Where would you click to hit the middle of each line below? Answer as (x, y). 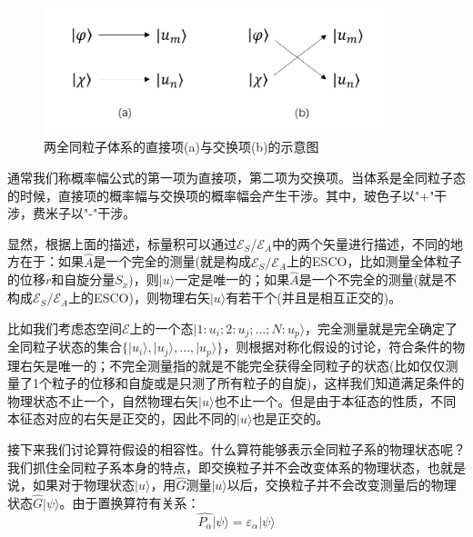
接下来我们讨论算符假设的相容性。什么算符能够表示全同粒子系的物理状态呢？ (236, 448)
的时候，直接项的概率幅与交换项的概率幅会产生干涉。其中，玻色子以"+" (221, 195)
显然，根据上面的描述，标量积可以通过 (122, 243)
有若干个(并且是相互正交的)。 (314, 298)
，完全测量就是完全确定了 (382, 328)
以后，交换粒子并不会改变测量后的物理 (342, 485)
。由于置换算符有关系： (130, 503)
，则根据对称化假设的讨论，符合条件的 (338, 347)
